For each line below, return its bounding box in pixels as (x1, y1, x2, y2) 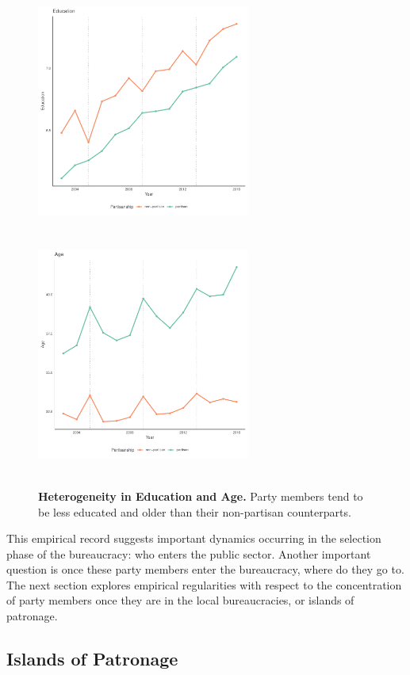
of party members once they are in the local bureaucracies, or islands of (6, 592, 354, 608)
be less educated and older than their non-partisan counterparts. (38, 503, 351, 520)
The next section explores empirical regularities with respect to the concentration (6, 576, 402, 593)
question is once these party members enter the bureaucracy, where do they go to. (6, 561, 404, 578)
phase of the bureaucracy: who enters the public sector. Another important (6, 545, 371, 562)
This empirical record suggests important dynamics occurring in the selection (6, 530, 381, 547)
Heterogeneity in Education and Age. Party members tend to (38, 487, 363, 504)
